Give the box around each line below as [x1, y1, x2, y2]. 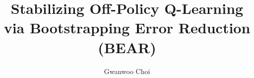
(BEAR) [98, 37, 156, 57]
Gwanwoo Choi [104, 66, 150, 76]
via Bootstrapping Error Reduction [3, 17, 251, 38]
